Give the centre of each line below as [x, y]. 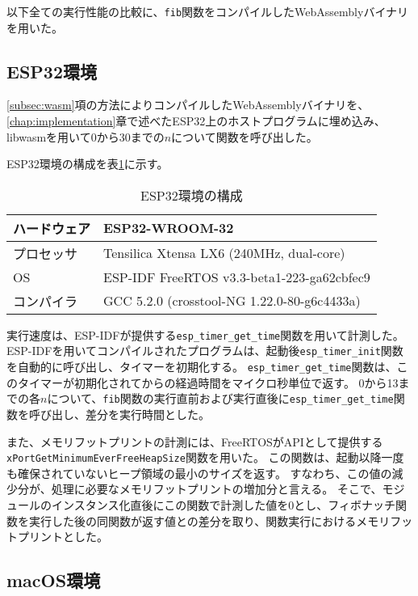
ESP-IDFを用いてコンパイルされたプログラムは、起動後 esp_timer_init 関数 [205, 351]
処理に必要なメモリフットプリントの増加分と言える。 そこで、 [217, 489]
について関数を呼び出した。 [245, 136]
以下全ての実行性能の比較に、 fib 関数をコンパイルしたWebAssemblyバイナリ [208, 11]
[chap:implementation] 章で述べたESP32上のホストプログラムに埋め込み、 [196, 121]
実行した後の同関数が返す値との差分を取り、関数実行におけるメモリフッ [221, 520]
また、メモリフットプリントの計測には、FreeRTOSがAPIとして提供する [195, 441]
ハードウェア [52, 228]
